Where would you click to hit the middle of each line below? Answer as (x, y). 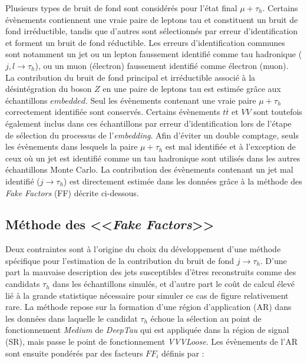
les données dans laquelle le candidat (72, 318)
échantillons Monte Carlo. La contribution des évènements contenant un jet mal (149, 169)
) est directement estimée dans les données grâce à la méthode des (183, 181)
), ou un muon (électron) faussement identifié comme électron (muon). (162, 65)
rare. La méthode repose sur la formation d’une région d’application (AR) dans (148, 307)
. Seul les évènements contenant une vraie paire (171, 100)
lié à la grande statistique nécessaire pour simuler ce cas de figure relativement (147, 295)
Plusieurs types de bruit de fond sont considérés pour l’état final (121, 8)
